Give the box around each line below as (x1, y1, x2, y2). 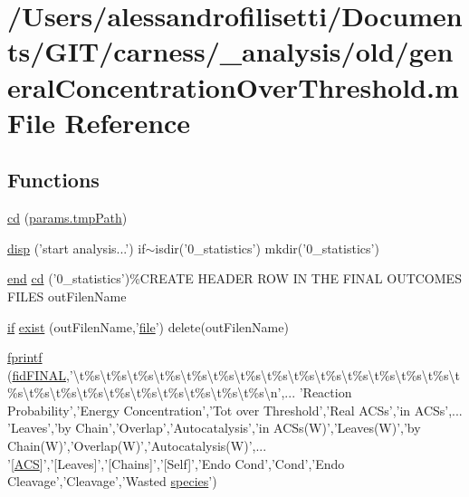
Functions (7, 166, 100, 194)
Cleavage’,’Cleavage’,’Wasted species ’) (7, 472, 217, 491)
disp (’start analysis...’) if (7, 238, 146, 257)
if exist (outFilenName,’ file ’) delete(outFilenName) (7, 317, 289, 336)
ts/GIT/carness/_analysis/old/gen (7, 33, 454, 70)
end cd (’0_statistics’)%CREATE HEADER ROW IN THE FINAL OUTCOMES (7, 269, 462, 288)
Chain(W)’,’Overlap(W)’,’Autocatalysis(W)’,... (7, 436, 267, 455)
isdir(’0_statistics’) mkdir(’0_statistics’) (155, 238, 379, 257)
